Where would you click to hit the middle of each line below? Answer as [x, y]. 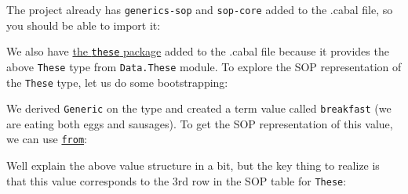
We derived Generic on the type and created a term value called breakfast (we [199, 108]
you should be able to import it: [84, 25]
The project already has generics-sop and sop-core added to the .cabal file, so [200, 9]
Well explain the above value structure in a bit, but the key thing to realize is [193, 165]
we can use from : [47, 139]
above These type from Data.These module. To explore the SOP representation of [204, 66]
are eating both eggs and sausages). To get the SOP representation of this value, [200, 123]
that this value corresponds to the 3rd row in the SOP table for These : [177, 180]
